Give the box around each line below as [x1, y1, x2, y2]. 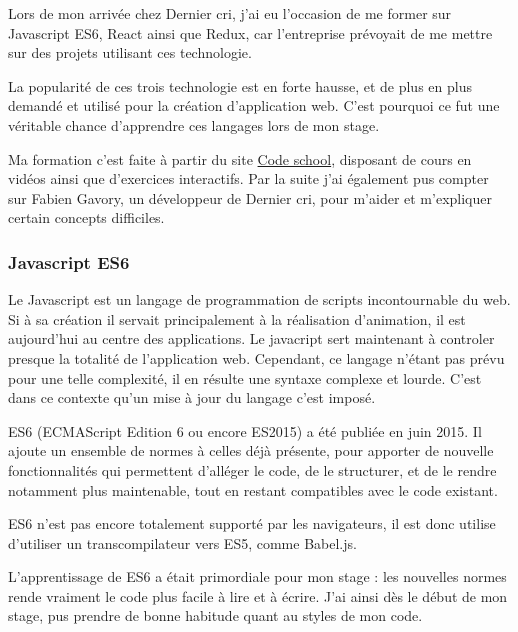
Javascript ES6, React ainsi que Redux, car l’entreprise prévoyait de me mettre [8, 22, 493, 43]
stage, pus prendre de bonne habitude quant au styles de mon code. [8, 605, 423, 626]
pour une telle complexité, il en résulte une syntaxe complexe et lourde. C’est [8, 367, 482, 388]
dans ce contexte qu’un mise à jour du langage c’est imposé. [8, 387, 376, 408]
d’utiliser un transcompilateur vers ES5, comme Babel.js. [8, 532, 357, 553]
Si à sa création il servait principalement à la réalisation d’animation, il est [8, 308, 466, 329]
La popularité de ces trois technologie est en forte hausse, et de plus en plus [8, 75, 472, 96]
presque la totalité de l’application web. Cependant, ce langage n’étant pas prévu [8, 347, 505, 368]
